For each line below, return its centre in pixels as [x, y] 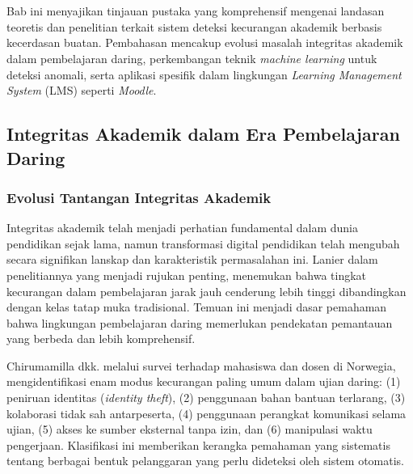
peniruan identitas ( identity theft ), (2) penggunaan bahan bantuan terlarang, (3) [206, 398]
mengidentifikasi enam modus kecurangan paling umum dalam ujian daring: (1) [204, 381]
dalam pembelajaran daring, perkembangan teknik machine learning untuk [192, 58]
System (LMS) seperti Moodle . [82, 90]
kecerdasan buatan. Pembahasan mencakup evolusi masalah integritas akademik [205, 42]
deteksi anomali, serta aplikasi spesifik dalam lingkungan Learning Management [204, 74]
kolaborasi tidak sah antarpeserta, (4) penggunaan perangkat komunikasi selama [206, 413]
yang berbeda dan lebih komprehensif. [101, 339]
